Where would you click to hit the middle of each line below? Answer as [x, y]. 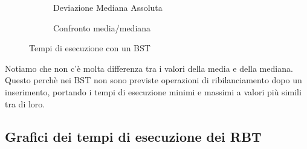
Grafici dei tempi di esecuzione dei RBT [133, 136]
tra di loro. [25, 103]
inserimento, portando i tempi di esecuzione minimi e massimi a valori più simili [153, 91]
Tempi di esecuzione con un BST [90, 48]
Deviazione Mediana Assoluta [108, 7]
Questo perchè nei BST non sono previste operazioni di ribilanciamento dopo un [153, 80]
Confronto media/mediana [102, 27]
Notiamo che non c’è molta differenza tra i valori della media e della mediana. [149, 68]
